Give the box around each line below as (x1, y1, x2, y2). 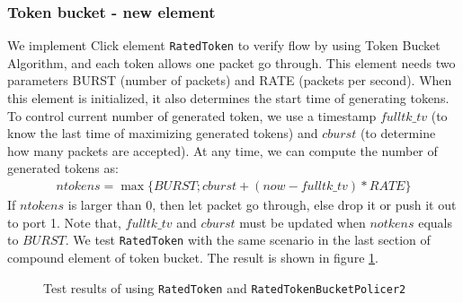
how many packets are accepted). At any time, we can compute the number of (7, 141, 438, 160)
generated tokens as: (7, 159, 119, 177)
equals (418, 212, 452, 231)
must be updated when (239, 212, 366, 231)
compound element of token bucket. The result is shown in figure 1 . (7, 247, 378, 266)
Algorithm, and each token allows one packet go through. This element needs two (7, 53, 456, 72)
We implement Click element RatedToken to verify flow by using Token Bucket (7, 36, 441, 55)
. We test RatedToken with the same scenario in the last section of (65, 230, 431, 249)
